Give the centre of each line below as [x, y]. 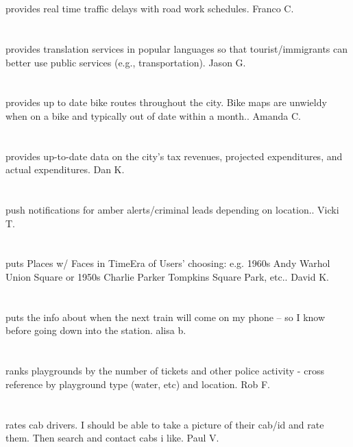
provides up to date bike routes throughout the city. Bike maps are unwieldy [166, 102]
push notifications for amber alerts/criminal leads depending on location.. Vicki [172, 210]
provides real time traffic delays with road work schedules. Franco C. [150, 9]
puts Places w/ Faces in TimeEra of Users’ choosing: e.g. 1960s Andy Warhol [168, 263]
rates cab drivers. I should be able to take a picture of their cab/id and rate [165, 424]
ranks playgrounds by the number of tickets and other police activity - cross [165, 371]
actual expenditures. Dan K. [65, 169]
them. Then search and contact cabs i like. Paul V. [112, 438]
